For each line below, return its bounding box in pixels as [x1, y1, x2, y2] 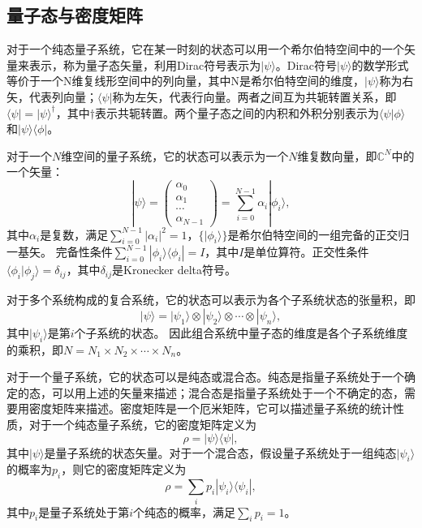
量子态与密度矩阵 [6, 2, 143, 28]
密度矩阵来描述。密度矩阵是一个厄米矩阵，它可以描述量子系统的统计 [28, 400, 393, 417]
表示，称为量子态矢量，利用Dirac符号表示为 [28, 56, 261, 73]
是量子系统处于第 [38, 503, 130, 520]
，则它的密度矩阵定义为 [61, 461, 187, 478]
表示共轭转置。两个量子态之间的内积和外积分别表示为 [94, 104, 379, 121]
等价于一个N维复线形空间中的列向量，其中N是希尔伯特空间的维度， [6, 72, 364, 89]
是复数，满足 [40, 225, 109, 243]
